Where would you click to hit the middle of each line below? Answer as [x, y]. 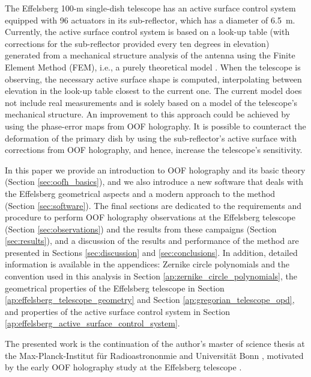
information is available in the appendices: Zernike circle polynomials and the [147, 264]
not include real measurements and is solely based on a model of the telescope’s [151, 102]
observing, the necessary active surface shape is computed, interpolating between [153, 79]
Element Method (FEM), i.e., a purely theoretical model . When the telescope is [153, 67]
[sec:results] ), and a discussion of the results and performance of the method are [152, 241]
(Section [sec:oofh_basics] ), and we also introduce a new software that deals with [154, 182]
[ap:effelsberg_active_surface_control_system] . [92, 323]
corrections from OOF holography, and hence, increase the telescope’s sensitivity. [154, 150]
